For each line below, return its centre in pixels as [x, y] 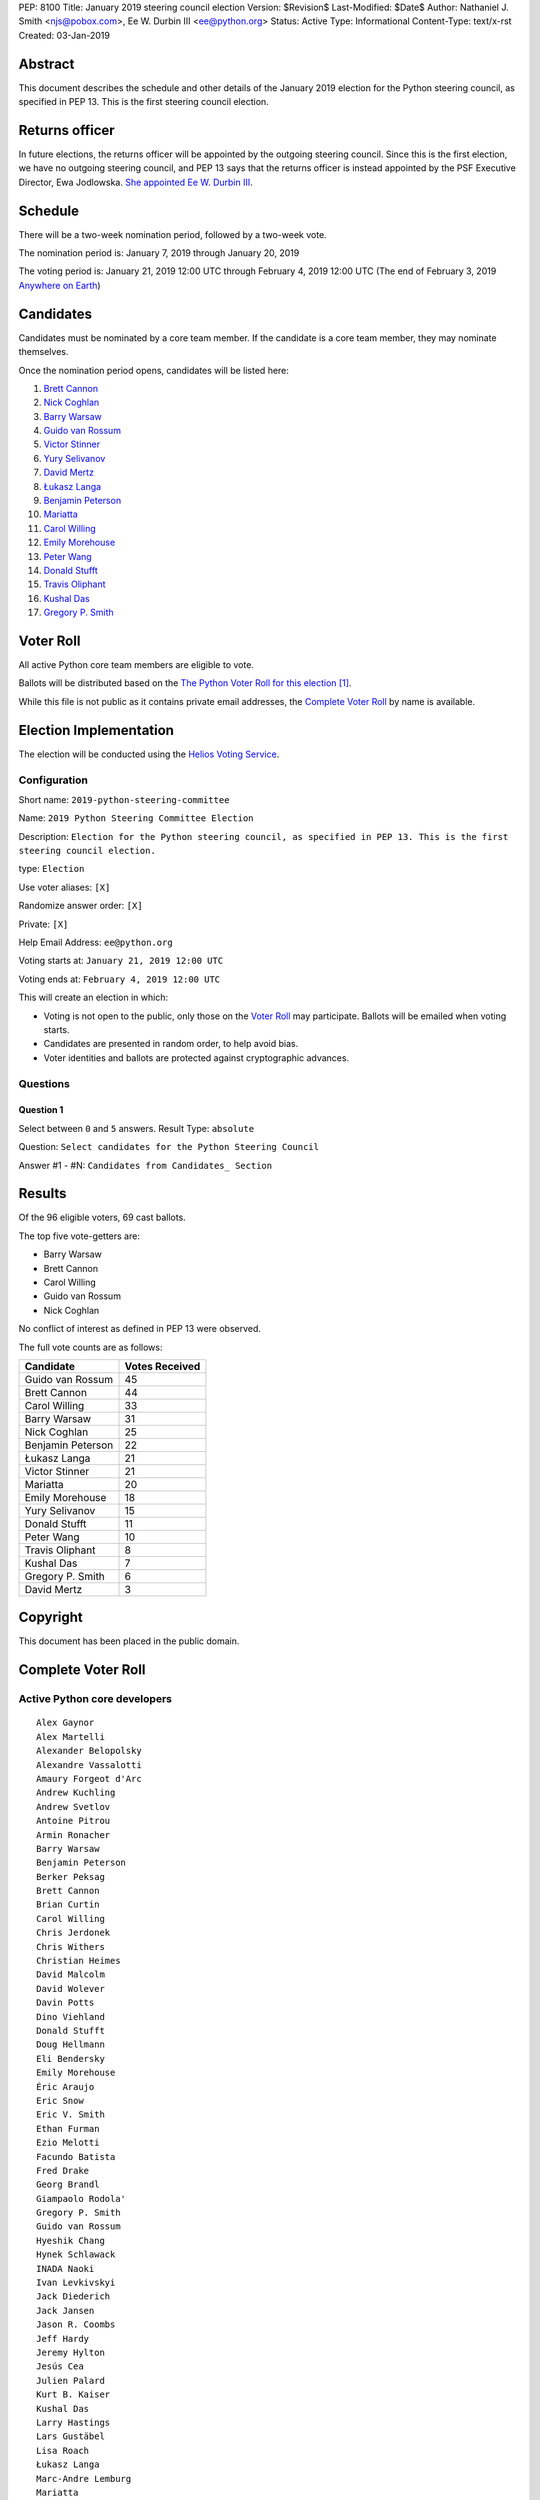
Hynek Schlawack [76, 2254]
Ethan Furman [68, 2128]
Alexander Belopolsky [89, 1751]
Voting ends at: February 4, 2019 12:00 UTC [119, 979]
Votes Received [162, 1366]
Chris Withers [70, 1946]
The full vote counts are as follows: [90, 1347]
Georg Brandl [68, 2184]
